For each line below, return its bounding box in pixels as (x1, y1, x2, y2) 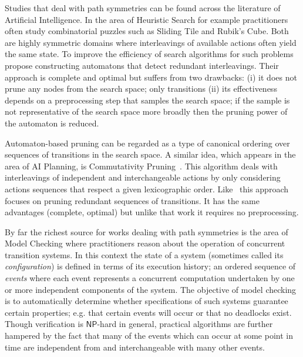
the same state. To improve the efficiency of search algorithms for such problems (5, 48, 294, 60)
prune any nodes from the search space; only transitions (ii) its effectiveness (5, 82, 277, 95)
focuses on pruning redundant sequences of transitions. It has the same (5, 194, 260, 206)
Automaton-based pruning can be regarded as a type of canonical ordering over (5, 136, 290, 149)
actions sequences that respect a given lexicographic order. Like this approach (5, 182, 288, 195)
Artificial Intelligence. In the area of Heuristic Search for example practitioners (5, 13, 288, 25)
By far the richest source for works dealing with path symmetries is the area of (5, 225, 288, 238)
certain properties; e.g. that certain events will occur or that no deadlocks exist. (5, 306, 292, 318)
